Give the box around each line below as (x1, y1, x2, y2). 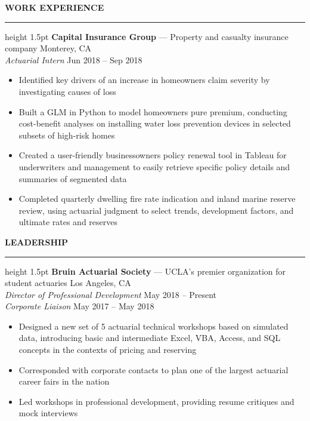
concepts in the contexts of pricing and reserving (18, 343, 197, 356)
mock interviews (18, 407, 78, 419)
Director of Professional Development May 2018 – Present (5, 288, 216, 300)
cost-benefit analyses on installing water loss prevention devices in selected (18, 117, 291, 130)
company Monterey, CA (5, 42, 92, 54)
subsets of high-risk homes (18, 128, 115, 141)
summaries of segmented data (18, 172, 127, 185)
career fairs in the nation (18, 375, 110, 388)
